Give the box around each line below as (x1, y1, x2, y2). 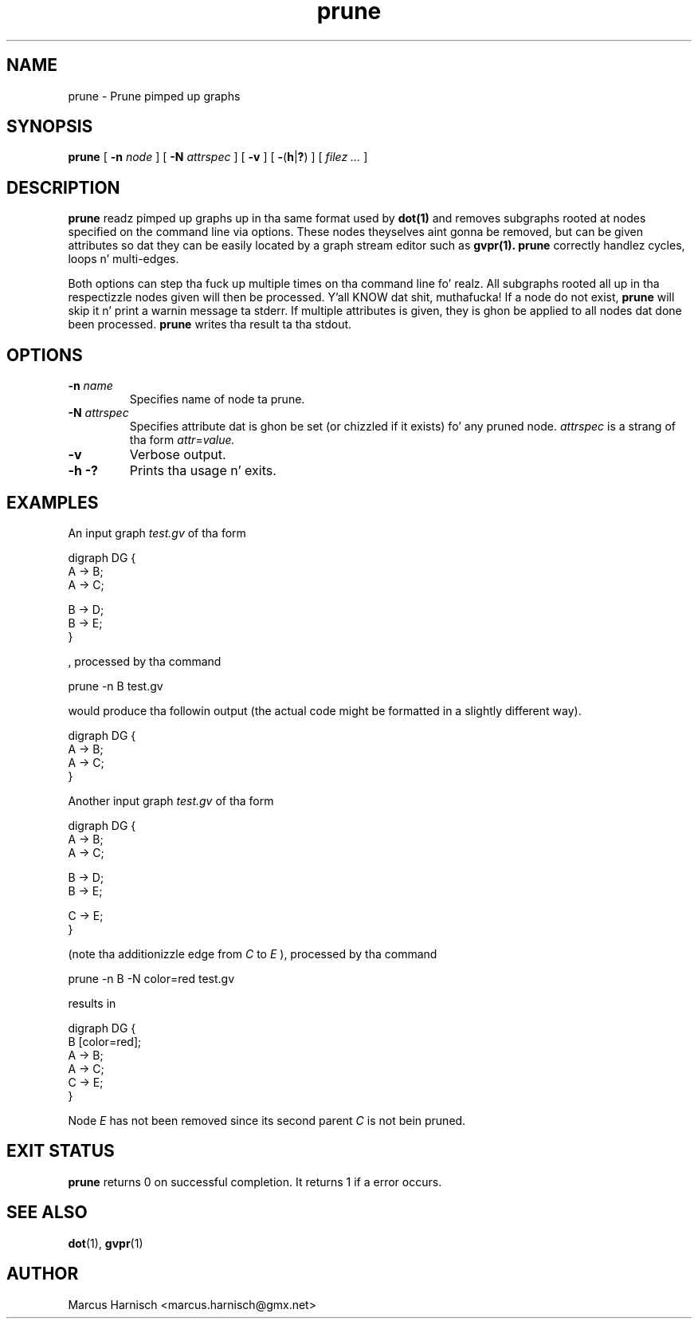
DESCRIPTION (6, 177, 120, 198)
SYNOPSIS (6, 116, 93, 137)
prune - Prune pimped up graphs (68, 88, 241, 103)
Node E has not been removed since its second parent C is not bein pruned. (68, 1113, 466, 1127)
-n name (68, 379, 113, 393)
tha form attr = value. (129, 433, 235, 447)
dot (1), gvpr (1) (68, 1236, 143, 1250)
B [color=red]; (68, 1034, 142, 1048)
